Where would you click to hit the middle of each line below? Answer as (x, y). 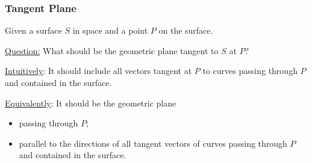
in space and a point (110, 30)
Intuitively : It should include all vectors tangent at (98, 71)
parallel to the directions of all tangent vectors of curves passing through (153, 143)
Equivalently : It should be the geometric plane (91, 103)
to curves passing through (250, 71)
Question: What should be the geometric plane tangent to (112, 50)
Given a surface (33, 30)
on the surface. (186, 30)
